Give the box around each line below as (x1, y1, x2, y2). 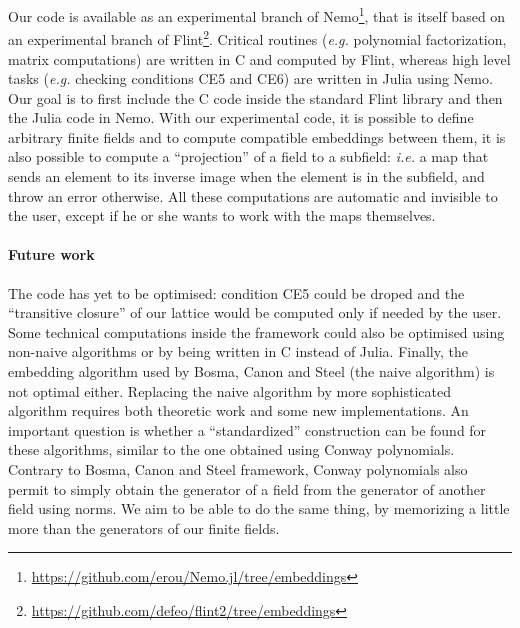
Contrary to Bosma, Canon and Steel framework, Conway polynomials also (8, 458, 468, 479)
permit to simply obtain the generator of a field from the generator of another (8, 478, 486, 499)
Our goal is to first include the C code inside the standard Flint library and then (8, 87, 503, 108)
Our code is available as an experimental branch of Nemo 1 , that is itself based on (8, 3, 506, 26)
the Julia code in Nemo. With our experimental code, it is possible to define (8, 107, 474, 128)
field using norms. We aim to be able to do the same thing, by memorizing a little (8, 498, 510, 519)
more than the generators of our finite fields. (8, 517, 280, 538)
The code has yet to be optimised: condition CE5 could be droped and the (8, 282, 465, 303)
